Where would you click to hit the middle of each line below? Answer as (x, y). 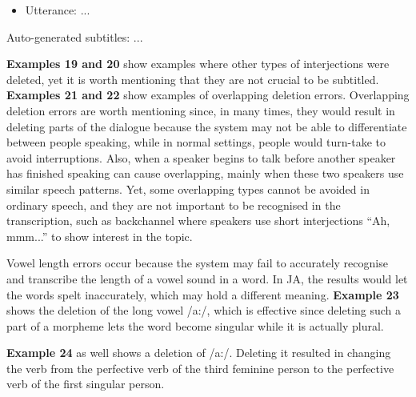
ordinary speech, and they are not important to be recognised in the (174, 205)
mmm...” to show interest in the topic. (100, 236)
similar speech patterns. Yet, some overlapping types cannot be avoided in (188, 188)
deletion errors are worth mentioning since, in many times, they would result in (201, 110)
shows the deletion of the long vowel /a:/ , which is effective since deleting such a (204, 310)
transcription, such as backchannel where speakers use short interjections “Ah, (198, 221)
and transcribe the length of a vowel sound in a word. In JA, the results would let (207, 278)
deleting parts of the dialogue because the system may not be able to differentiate (207, 126)
